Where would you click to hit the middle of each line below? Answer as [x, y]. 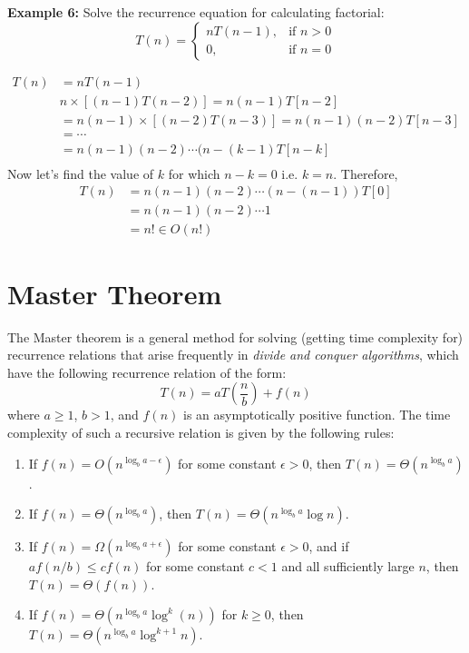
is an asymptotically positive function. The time [317, 415]
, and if [329, 546]
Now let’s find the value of [81, 173]
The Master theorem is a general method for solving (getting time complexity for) [235, 336]
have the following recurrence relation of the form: [147, 372]
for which [194, 173]
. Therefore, [366, 173]
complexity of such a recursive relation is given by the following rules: [201, 432]
